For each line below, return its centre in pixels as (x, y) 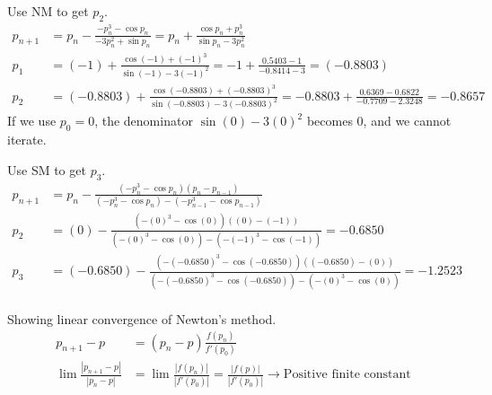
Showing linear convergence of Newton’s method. (142, 318)
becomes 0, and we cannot (379, 121)
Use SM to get (47, 169)
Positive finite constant (347, 375)
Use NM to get (48, 11)
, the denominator (144, 121)
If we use (32, 121)
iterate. (27, 140)
